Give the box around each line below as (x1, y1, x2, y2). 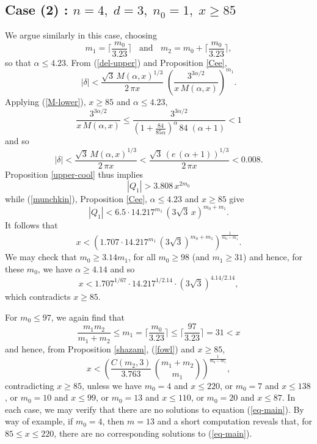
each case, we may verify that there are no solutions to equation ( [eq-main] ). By (5, 402, 304, 415)
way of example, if (5, 415, 73, 428)
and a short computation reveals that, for (157, 415, 313, 428)
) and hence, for (243, 250, 302, 263)
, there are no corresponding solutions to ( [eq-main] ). (54, 426, 252, 439)
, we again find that (51, 310, 125, 323)
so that (5, 56, 31, 68)
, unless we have (81, 379, 142, 391)
